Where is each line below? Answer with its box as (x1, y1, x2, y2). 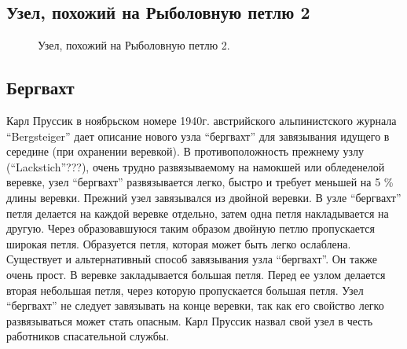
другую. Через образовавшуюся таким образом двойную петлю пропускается (6, 220, 376, 237)
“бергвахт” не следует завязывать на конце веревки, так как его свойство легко (6, 297, 384, 314)
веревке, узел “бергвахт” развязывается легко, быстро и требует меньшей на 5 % (6, 174, 394, 190)
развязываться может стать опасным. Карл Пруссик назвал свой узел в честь (6, 312, 373, 329)
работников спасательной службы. (6, 328, 170, 344)
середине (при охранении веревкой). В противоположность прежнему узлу (6, 143, 364, 160)
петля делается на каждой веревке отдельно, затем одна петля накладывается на (6, 204, 389, 221)
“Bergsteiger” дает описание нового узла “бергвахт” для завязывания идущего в (6, 127, 390, 144)
